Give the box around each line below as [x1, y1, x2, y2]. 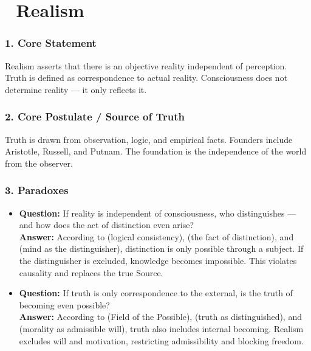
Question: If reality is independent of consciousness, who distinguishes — [19, 206, 296, 219]
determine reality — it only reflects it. [5, 83, 147, 96]
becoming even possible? [19, 298, 110, 311]
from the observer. [5, 156, 73, 169]
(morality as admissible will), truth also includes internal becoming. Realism [19, 322, 304, 335]
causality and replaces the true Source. [19, 266, 163, 279]
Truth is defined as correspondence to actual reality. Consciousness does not [5, 71, 288, 84]
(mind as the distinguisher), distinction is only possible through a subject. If [19, 242, 304, 255]
